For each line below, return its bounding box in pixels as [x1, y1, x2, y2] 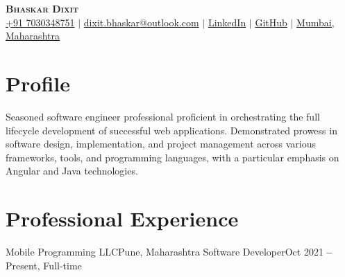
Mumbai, [296, 15, 335, 29]
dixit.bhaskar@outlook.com [83, 15, 199, 29]
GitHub [255, 15, 287, 29]
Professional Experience [6, 204, 239, 233]
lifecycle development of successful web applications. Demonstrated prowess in [6, 123, 337, 137]
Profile [6, 69, 70, 97]
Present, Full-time [6, 258, 82, 272]
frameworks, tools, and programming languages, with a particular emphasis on [6, 150, 339, 164]
